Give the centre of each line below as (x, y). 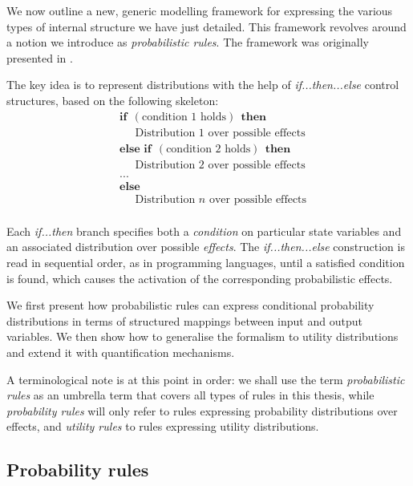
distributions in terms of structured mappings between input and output (184, 320)
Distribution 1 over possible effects (220, 133)
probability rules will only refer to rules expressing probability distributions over (202, 410)
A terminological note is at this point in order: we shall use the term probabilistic (206, 379)
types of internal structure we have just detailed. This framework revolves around (206, 26)
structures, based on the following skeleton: (113, 100)
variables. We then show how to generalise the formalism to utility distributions (202, 336)
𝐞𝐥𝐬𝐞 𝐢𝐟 (136, 149)
